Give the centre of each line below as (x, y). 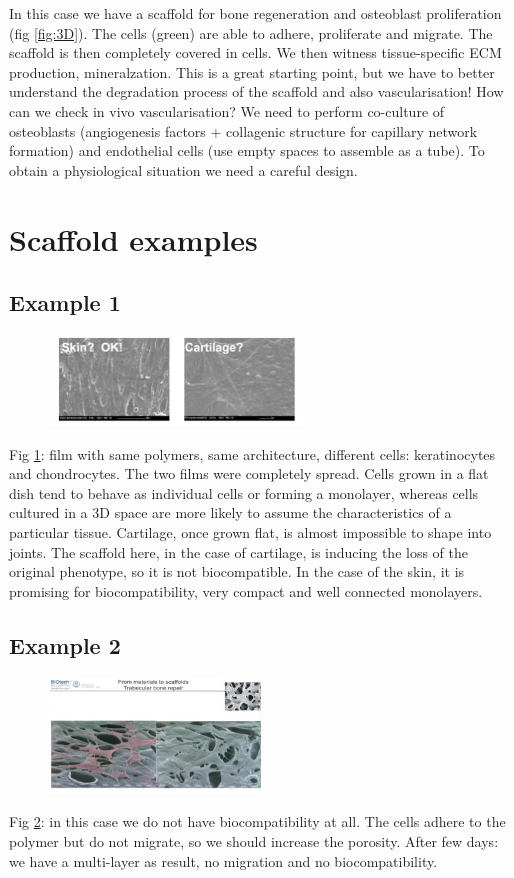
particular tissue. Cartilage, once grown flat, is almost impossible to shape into (250, 532)
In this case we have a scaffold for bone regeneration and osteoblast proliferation (255, 13)
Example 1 (65, 302)
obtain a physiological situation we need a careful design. (183, 169)
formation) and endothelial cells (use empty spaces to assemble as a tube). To (247, 150)
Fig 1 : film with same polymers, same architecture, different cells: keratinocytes (252, 453)
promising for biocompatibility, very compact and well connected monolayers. (246, 590)
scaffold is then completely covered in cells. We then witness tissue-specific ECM (255, 52)
